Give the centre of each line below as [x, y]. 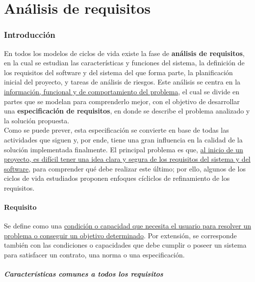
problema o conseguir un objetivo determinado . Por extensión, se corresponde [120, 235]
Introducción [30, 35]
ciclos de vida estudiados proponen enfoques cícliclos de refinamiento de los [117, 178]
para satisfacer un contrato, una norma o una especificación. [94, 255]
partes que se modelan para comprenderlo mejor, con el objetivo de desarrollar [122, 101]
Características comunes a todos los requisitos [84, 274]
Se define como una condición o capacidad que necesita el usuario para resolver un [127, 226]
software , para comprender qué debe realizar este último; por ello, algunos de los [125, 168]
